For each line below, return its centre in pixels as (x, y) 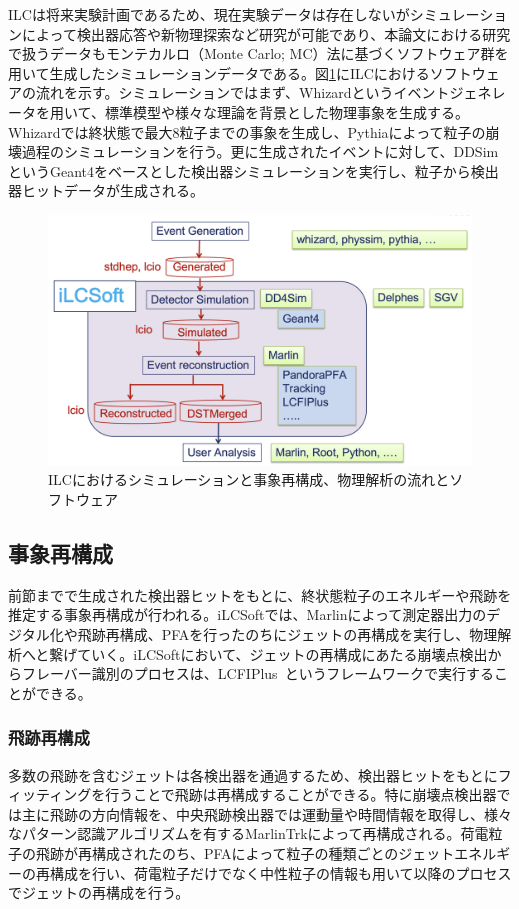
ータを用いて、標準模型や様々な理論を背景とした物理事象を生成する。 (238, 111)
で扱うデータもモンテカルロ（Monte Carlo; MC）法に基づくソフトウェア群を (258, 53)
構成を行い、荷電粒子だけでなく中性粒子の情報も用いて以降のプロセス (280, 872)
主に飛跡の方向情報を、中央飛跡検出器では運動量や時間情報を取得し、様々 (266, 813)
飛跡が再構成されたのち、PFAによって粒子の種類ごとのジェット (245, 853)
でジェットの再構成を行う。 (99, 892)
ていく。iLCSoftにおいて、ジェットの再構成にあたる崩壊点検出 (282, 653)
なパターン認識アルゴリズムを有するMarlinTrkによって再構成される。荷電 (248, 833)
